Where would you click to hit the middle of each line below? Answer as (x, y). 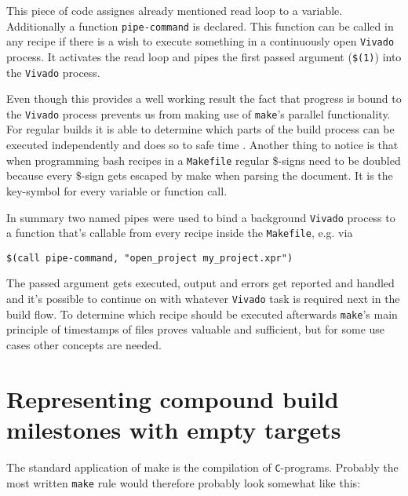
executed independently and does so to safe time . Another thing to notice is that (202, 145)
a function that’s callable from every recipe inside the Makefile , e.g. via (180, 233)
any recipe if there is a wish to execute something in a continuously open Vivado (200, 41)
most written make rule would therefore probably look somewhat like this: (184, 482)
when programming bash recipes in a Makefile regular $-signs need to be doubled (204, 160)
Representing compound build (173, 398)
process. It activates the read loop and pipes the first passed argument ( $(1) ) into (204, 56)
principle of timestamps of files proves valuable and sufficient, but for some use (196, 329)
